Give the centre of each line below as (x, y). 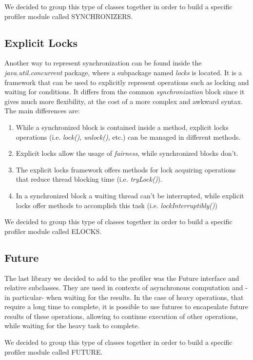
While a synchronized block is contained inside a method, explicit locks (122, 127)
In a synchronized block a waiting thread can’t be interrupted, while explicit (130, 195)
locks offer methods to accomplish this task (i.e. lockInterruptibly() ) (117, 205)
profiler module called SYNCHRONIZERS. (69, 16)
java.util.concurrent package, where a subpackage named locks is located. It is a (123, 72)
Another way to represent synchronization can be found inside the (103, 63)
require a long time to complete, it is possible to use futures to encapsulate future (126, 307)
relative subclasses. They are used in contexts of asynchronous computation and (124, 287)
